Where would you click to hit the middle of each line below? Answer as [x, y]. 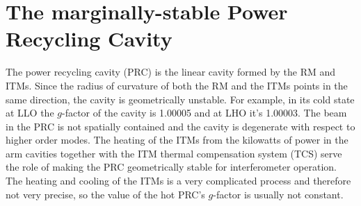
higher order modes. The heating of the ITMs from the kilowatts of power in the [177, 140]
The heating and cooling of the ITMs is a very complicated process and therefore [178, 181]
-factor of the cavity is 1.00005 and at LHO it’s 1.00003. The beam [204, 113]
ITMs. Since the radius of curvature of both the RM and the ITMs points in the [177, 85]
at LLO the [30, 113]
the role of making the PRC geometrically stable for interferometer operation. [171, 167]
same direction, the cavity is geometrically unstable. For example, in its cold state [180, 99]
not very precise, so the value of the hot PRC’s [105, 194]
